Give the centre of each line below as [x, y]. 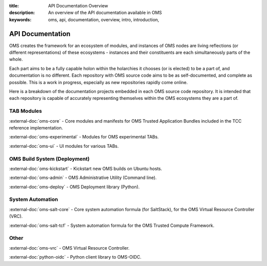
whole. [16, 59]
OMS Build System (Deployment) [49, 159]
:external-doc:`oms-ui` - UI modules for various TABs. [64, 146]
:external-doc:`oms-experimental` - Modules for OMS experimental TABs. [84, 137]
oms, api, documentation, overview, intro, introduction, [104, 19]
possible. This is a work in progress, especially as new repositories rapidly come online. [98, 82]
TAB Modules [25, 111]
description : [22, 13]
